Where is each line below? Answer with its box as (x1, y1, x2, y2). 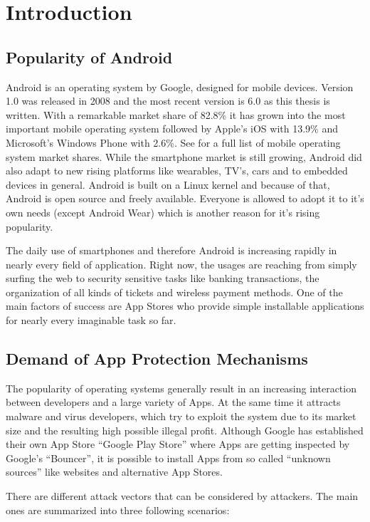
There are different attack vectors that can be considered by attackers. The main (6, 489, 359, 503)
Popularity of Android (6, 46, 173, 68)
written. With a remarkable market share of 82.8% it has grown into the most (6, 107, 346, 122)
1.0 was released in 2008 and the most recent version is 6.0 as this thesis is (6, 93, 330, 108)
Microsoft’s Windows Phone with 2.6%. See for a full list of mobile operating (6, 135, 341, 150)
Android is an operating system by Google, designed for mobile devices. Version (6, 79, 354, 94)
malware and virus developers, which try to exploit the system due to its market (6, 409, 356, 424)
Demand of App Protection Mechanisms (6, 348, 308, 370)
